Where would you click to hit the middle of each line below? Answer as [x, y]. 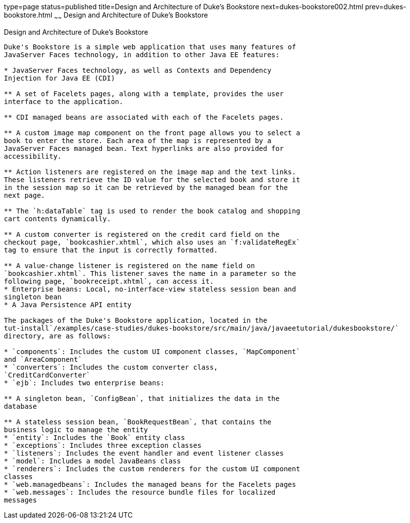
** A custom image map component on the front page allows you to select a [152, 133]
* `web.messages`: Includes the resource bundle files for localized [140, 492]
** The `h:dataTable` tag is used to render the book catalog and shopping [152, 211]
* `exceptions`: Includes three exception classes [103, 445]
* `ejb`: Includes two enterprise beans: [84, 383]
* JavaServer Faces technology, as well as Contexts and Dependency [138, 70]
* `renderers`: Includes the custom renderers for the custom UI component [152, 469]
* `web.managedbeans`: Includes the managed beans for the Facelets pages [150, 484]
